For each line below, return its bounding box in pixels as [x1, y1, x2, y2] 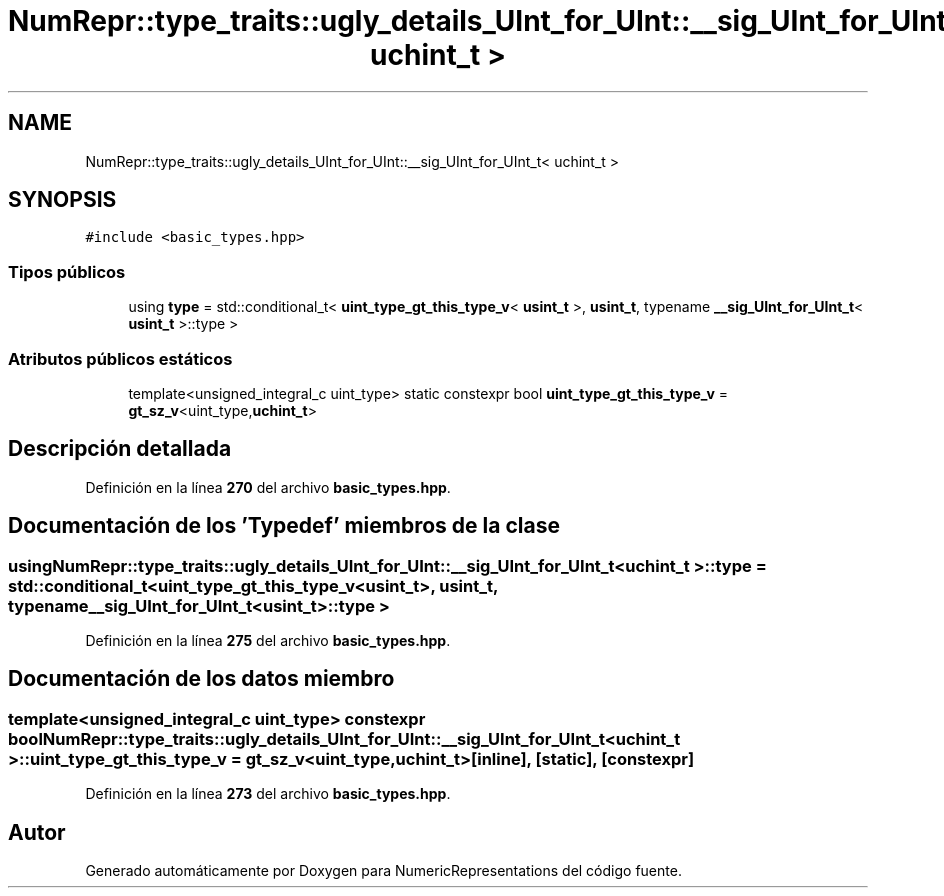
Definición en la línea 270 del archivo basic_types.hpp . [85, 478, 451, 496]
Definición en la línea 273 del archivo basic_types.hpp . [85, 785, 451, 803]
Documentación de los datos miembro [8, 666, 395, 692]
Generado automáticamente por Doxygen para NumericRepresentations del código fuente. [85, 862, 682, 880]
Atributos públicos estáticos [8, 348, 233, 369]
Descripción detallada [8, 436, 232, 462]
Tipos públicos [8, 261, 126, 282]
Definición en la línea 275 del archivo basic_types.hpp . [85, 632, 451, 649]
